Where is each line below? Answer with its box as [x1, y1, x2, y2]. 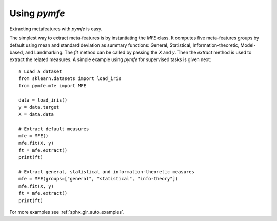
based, [9, 49, 24, 55]
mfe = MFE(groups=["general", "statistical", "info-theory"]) [18, 176, 179, 182]
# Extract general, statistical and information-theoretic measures [18, 169, 194, 174]
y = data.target [18, 104, 60, 110]
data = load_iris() [18, 97, 68, 103]
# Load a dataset [18, 68, 62, 74]
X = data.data [18, 111, 54, 117]
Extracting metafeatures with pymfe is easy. [9, 26, 103, 32]
